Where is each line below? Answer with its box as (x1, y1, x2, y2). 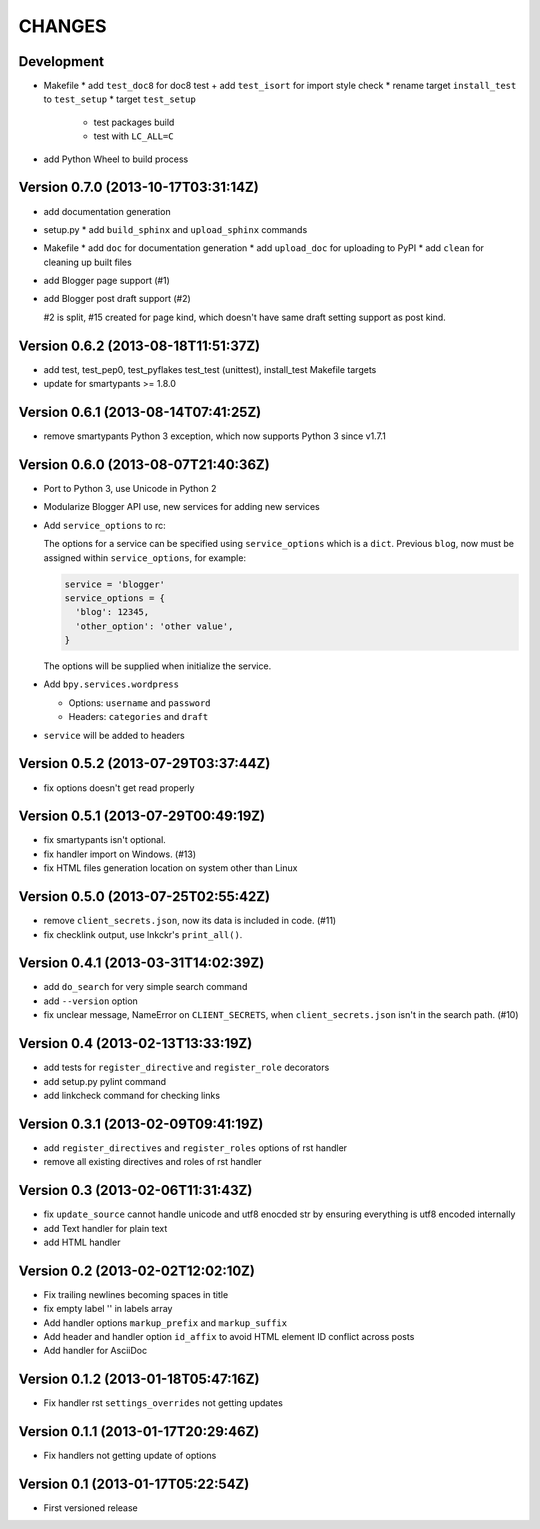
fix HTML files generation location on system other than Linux (43, 862, 298, 874)
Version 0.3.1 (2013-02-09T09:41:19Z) (18, 1115, 264, 1132)
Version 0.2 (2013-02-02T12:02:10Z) (18, 1262, 255, 1279)
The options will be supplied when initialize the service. (43, 660, 272, 672)
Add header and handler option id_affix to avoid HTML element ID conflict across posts (43, 1330, 415, 1342)
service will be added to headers (43, 729, 185, 741)
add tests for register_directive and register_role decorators (43, 1061, 330, 1074)
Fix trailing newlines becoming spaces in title (43, 1288, 229, 1300)
